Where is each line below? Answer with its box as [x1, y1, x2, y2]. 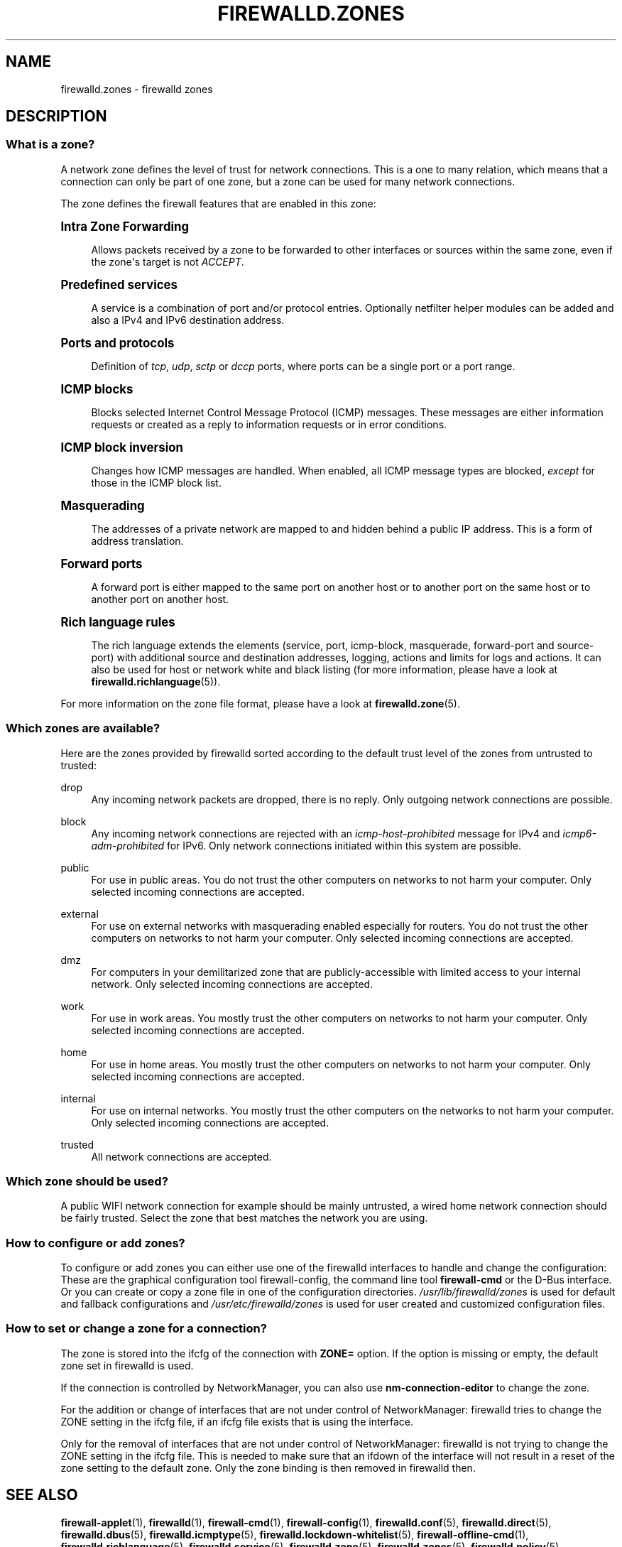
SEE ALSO [6, 1486, 78, 1504]
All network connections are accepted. [91, 1150, 272, 1163]
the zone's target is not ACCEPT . [91, 255, 244, 268]
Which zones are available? [6, 721, 160, 736]
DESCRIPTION [6, 107, 107, 126]
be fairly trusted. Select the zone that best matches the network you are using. [60, 1212, 428, 1225]
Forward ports [60, 556, 143, 571]
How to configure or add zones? [6, 1235, 185, 1250]
